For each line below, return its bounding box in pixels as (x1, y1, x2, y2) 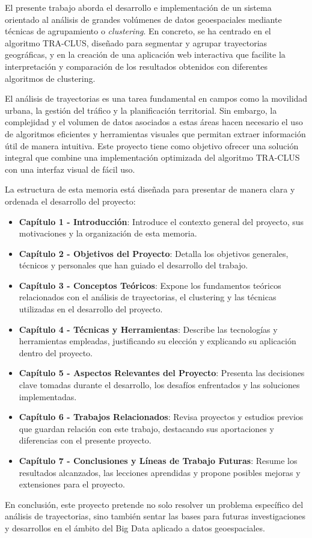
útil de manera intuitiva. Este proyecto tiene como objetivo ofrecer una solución (5, 139, 299, 152)
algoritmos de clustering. (5, 72, 96, 84)
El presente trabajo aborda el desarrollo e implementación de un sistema (5, 1, 272, 13)
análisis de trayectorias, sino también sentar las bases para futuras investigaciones (5, 510, 305, 522)
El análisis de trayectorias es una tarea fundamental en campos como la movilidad (5, 92, 308, 105)
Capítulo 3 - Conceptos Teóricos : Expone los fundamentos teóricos (19, 279, 281, 291)
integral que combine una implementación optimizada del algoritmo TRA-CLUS (5, 151, 300, 164)
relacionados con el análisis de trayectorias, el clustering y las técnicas (19, 291, 277, 303)
